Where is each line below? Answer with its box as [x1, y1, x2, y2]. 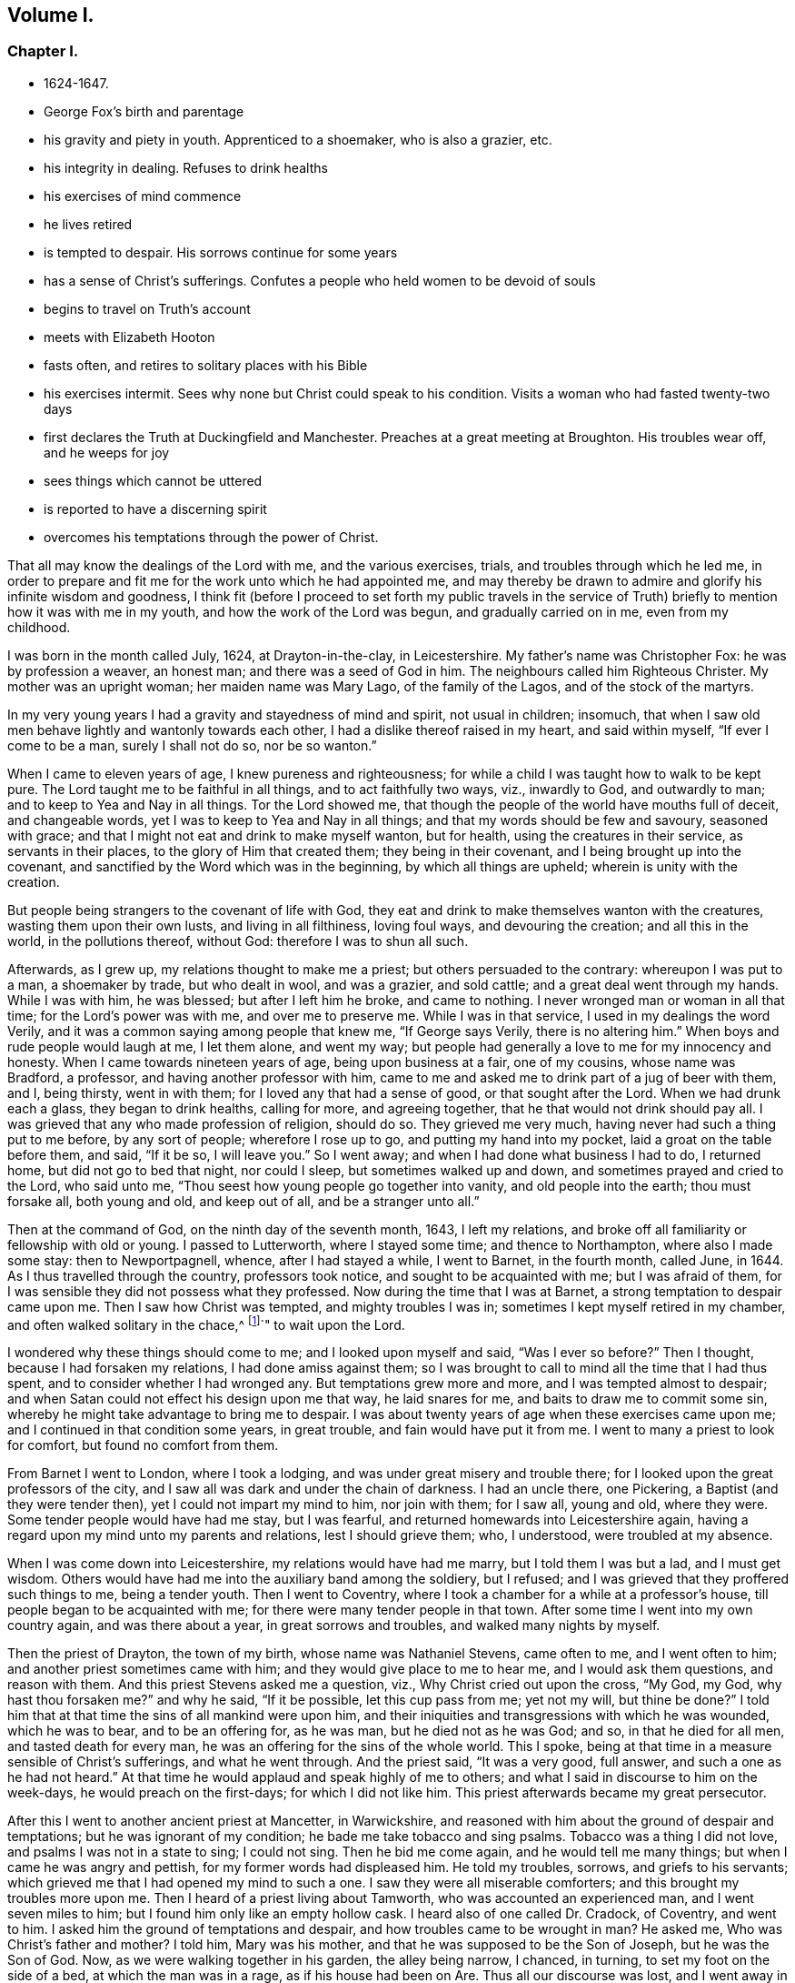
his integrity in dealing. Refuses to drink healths [44, 159, 328, 176]
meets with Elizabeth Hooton [44, 328, 215, 345]
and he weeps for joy [44, 444, 170, 460]
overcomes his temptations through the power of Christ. [44, 528, 379, 545]
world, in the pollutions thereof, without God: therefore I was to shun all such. [7, 932, 469, 949]
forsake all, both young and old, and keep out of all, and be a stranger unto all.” [7, 1193, 480, 1209]
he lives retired [44, 216, 133, 232]
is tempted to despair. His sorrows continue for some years [44, 244, 398, 260]
